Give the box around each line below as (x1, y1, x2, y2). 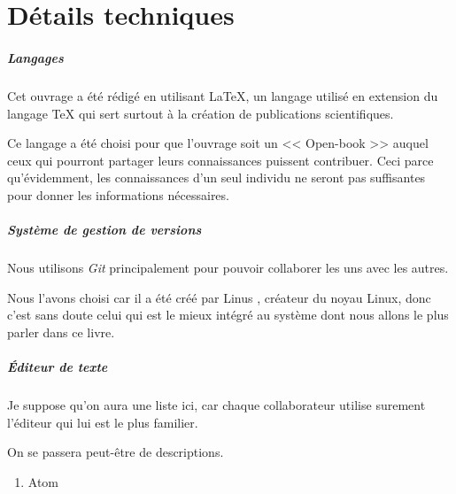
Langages (7, 48, 64, 66)
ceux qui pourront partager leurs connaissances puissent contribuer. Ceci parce (7, 151, 434, 169)
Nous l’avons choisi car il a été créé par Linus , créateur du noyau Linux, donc (7, 288, 431, 306)
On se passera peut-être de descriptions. (7, 443, 224, 461)
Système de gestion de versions (7, 220, 202, 239)
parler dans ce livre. (7, 322, 115, 341)
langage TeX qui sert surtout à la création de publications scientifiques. (7, 104, 394, 122)
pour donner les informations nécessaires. (7, 185, 229, 204)
